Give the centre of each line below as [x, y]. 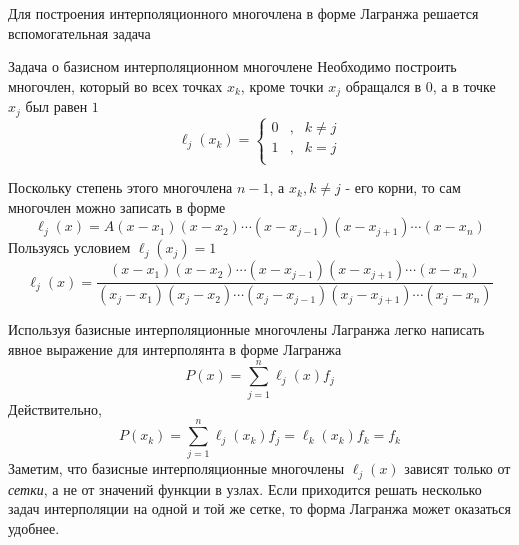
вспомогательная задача [79, 32]
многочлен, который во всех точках [115, 85]
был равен [56, 106]
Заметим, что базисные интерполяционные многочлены [176, 468]
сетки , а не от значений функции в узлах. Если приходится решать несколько [245, 488]
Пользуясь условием [69, 247]
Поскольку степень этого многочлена [120, 187]
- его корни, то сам [403, 187]
